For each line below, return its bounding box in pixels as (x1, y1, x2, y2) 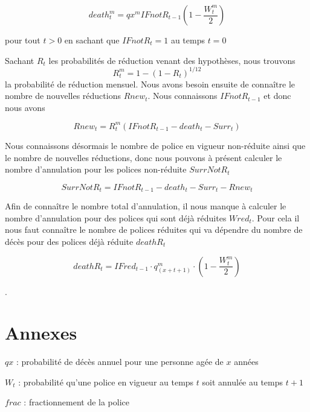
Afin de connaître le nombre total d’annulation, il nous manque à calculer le (5, 200, 286, 212)
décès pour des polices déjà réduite (5, 235, 134, 247)
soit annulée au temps (202, 375, 283, 388)
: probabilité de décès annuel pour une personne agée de (16, 355, 224, 368)
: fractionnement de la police (24, 396, 129, 408)
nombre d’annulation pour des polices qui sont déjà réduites (5, 211, 227, 224)
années (234, 355, 259, 368)
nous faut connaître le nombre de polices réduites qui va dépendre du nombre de (5, 223, 303, 236)
